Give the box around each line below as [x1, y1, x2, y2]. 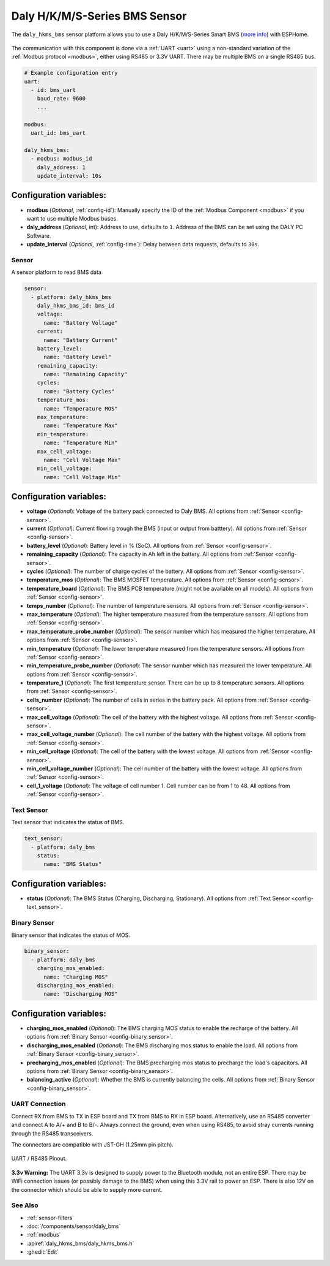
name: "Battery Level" [43, 354, 112, 361]
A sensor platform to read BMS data [11, 268, 102, 276]
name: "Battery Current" [43, 336, 119, 343]
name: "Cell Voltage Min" [43, 474, 122, 480]
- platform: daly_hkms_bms [31, 294, 112, 300]
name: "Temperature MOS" [43, 405, 119, 412]
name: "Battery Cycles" [43, 388, 115, 395]
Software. [26, 232, 51, 239]
